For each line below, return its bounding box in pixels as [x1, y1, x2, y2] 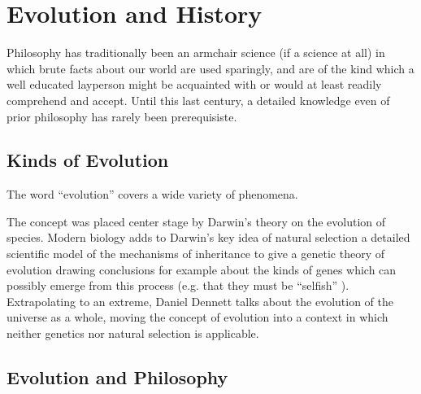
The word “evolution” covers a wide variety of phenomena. [7, 186, 298, 203]
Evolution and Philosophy [7, 365, 228, 390]
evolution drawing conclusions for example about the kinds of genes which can [7, 260, 397, 278]
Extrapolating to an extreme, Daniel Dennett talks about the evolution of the [7, 292, 394, 309]
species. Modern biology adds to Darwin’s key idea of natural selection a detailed [7, 229, 410, 246]
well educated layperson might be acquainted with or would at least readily [7, 76, 382, 93]
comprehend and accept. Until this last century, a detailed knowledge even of [7, 91, 390, 108]
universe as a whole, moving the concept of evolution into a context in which [7, 309, 388, 326]
